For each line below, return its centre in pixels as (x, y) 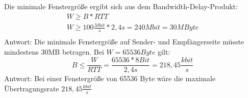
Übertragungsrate (32, 88)
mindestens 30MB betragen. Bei (54, 51)
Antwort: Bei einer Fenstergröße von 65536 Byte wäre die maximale (110, 78)
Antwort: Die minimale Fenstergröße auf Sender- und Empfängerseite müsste (124, 42)
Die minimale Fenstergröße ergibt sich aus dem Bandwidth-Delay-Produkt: (121, 6)
